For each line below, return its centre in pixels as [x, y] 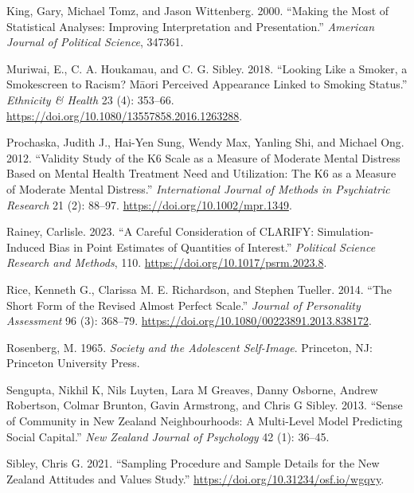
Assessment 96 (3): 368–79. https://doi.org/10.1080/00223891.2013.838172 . [189, 321]
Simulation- [346, 231]
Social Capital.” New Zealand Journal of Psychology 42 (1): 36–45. [168, 436]
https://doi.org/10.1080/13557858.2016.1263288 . [125, 115]
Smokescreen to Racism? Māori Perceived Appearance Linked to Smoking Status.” [207, 84]
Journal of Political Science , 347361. [95, 42]
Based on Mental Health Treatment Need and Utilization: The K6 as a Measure [201, 173]
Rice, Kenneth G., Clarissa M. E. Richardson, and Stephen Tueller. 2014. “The [199, 289]
